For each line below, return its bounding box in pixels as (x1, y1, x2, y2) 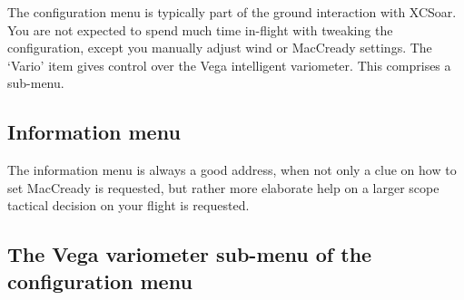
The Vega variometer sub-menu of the (7, 240, 372, 268)
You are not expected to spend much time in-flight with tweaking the (7, 20, 393, 39)
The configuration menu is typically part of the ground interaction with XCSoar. (7, 3, 457, 21)
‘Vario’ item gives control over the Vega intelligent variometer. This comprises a (7, 55, 451, 74)
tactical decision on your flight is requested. (7, 196, 250, 215)
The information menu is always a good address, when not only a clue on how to (7, 160, 457, 179)
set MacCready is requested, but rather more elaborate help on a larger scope (7, 178, 439, 197)
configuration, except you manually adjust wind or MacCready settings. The (7, 38, 432, 57)
